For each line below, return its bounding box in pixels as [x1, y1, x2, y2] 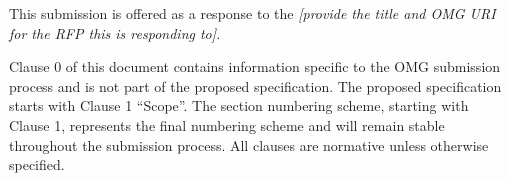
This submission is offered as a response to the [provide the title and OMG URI [9, 3, 496, 23]
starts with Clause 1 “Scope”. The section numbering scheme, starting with [9, 95, 469, 116]
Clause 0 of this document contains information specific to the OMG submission [9, 56, 501, 77]
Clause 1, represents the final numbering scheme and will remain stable [9, 114, 445, 135]
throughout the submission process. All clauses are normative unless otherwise [9, 134, 489, 155]
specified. [9, 154, 65, 175]
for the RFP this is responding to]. [9, 22, 221, 43]
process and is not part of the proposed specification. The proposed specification [9, 75, 502, 96]
